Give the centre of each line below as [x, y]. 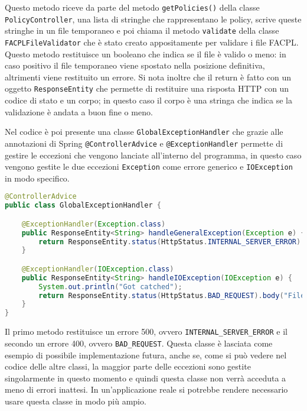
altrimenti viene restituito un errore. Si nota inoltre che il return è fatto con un [148, 77]
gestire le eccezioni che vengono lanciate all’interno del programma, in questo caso [153, 155]
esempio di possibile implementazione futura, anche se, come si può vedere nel [146, 355]
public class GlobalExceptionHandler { [83, 205]
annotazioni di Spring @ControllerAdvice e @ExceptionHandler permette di [144, 143]
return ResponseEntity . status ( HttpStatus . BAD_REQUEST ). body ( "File [172, 295]
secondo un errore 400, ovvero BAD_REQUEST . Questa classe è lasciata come [139, 343]
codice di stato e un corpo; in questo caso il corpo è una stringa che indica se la [148, 100]
